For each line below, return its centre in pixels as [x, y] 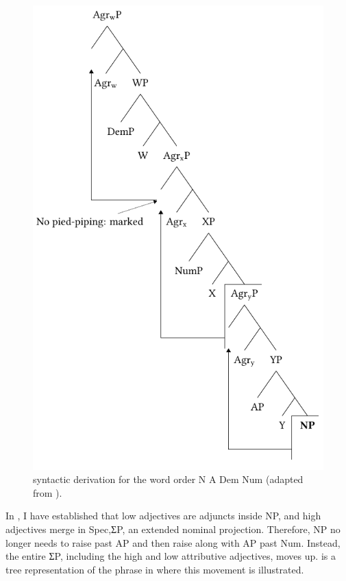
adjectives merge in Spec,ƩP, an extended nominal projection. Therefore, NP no [173, 529]
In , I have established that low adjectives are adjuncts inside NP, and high [163, 516]
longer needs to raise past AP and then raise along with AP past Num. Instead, [173, 542]
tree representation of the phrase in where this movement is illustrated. [155, 569]
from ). [48, 492]
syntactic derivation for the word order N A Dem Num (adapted [168, 479]
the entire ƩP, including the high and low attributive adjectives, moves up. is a [171, 556]
